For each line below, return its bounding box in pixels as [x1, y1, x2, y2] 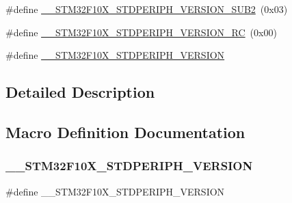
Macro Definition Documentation [5, 121, 245, 142]
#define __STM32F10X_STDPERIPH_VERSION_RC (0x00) [5, 25, 277, 39]
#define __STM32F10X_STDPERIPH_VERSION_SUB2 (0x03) [5, 2, 288, 16]
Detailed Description [5, 81, 155, 103]
